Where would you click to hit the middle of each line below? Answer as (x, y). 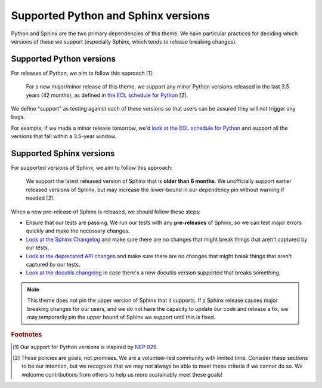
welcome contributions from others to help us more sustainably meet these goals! (122, 374)
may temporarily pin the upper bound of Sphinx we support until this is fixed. (121, 317)
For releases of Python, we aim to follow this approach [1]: (83, 73)
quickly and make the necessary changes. (78, 231)
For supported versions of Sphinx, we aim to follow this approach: (92, 168)
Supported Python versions (64, 59)
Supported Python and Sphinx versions (110, 16)
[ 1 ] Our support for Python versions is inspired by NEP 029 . (85, 347)
